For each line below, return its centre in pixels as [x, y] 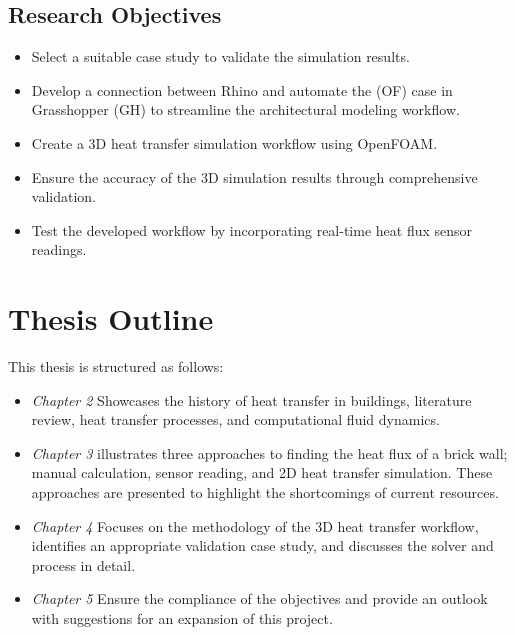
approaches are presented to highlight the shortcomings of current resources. [265, 492]
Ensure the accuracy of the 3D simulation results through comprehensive [254, 176]
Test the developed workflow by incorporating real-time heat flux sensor [252, 229]
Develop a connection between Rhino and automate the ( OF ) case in [242, 89]
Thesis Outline [111, 318]
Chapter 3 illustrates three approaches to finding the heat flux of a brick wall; [269, 452]
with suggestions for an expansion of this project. [182, 618]
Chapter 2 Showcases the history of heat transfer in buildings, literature [251, 399]
